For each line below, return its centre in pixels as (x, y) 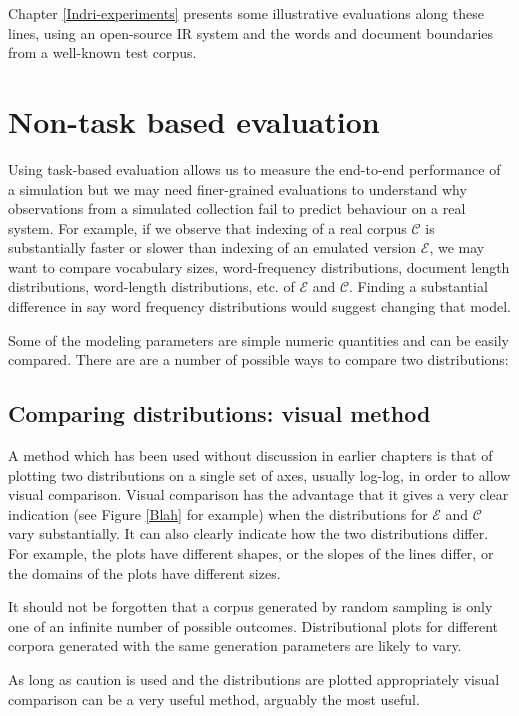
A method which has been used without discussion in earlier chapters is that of (250, 455)
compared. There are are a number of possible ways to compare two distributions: (258, 359)
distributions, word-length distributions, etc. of (151, 286)
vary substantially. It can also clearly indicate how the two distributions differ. (248, 533)
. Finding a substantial (418, 286)
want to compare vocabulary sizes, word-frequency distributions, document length (259, 266)
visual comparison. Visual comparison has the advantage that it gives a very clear (258, 494)
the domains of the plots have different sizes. (144, 572)
